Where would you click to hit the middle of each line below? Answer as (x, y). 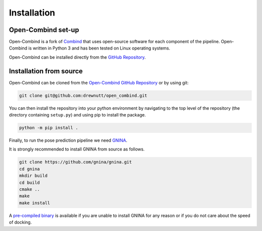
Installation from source (46, 71)
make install (35, 203)
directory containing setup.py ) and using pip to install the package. (77, 115)
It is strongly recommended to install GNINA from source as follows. (77, 149)
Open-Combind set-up (44, 30)
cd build (30, 182)
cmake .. (30, 190)
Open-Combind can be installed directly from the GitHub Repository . (77, 57)
